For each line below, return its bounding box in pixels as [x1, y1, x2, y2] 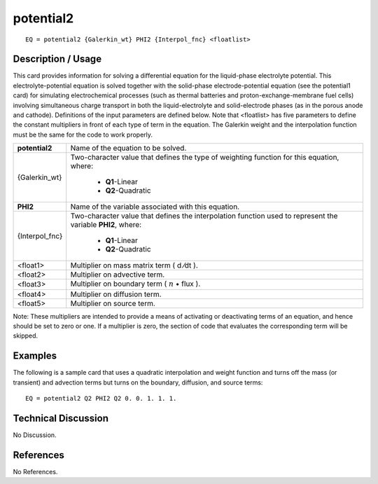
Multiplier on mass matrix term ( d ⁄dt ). [70, 261, 199, 270]
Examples [13, 350, 57, 362]
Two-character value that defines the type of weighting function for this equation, [70, 153, 339, 163]
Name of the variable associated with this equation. [70, 202, 240, 212]
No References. [13, 467, 58, 476]
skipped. [13, 331, 38, 340]
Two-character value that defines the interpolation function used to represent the [70, 211, 338, 221]
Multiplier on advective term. [70, 270, 165, 279]
